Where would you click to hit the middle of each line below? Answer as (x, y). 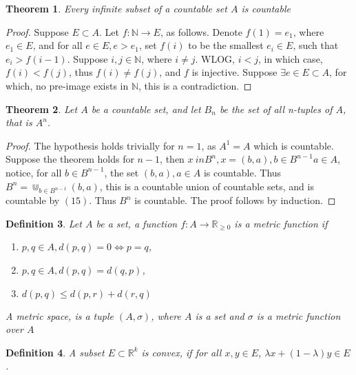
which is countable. (294, 145)
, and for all (57, 45)
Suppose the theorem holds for (70, 159)
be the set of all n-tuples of (276, 109)
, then (172, 159)
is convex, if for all (181, 352)
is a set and (220, 315)
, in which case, (290, 58)
